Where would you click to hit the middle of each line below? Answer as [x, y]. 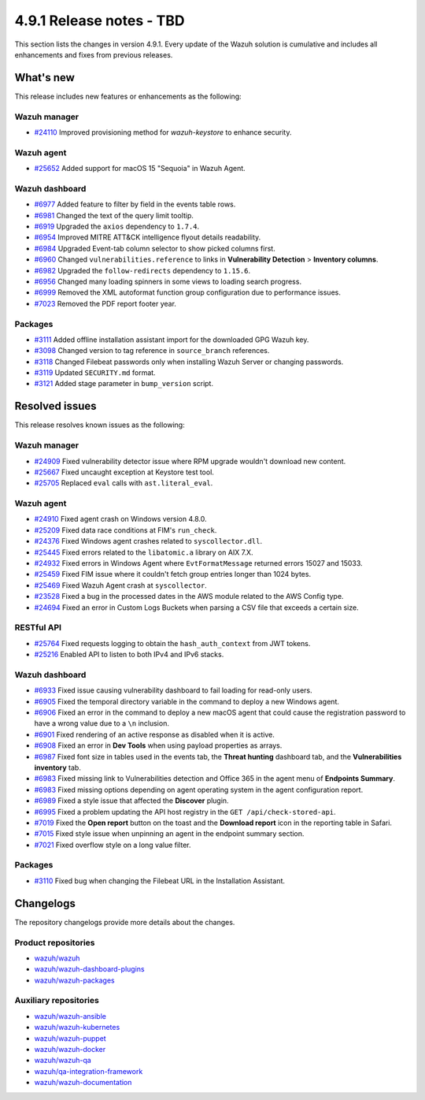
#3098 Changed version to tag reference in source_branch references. [152, 351]
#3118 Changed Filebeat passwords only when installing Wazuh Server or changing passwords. [189, 362]
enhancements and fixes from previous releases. [94, 54]
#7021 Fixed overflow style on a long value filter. [113, 845]
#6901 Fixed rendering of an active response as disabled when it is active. [154, 734]
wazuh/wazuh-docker [70, 1049]
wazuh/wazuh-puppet [70, 1038]
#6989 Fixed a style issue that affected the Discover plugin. [131, 801]
